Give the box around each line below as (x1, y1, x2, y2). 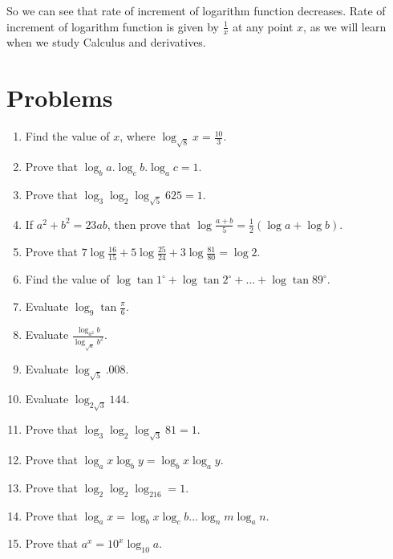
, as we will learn (303, 18, 387, 35)
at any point (232, 18, 294, 35)
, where (120, 128, 156, 145)
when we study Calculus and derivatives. (6, 34, 206, 51)
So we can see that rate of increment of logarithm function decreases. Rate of (6, 2, 386, 18)
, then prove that (107, 215, 191, 232)
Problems (6, 81, 113, 114)
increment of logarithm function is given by (6, 18, 220, 35)
